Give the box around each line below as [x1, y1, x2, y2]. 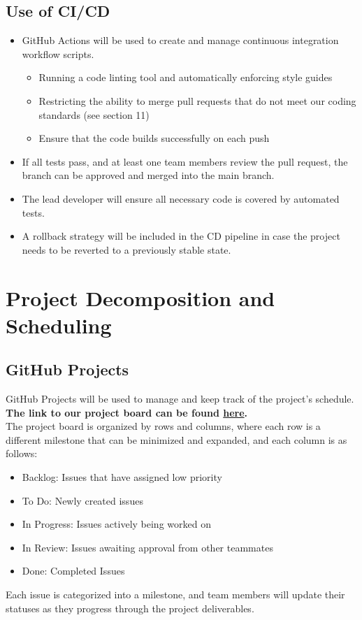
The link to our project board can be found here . [6, 405, 248, 419]
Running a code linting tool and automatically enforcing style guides [38, 70, 333, 85]
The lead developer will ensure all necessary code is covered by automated [22, 191, 340, 206]
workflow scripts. [22, 46, 94, 61]
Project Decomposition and [6, 283, 275, 312]
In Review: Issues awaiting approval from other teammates [22, 540, 273, 554]
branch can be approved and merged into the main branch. [22, 168, 275, 182]
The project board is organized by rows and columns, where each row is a [6, 419, 321, 433]
